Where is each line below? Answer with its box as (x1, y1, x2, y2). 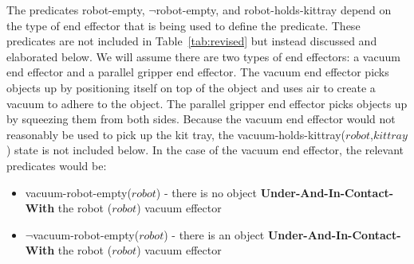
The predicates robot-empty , (6, 2, 145, 17)
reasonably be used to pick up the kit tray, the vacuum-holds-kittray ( (6, 126, 346, 142)
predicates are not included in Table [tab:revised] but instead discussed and (6, 33, 377, 49)
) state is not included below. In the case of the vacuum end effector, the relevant (6, 142, 404, 158)
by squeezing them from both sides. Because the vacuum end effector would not (6, 111, 396, 127)
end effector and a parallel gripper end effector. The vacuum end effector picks (6, 64, 389, 80)
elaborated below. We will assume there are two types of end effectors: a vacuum (6, 48, 400, 64)
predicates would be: (6, 157, 107, 173)
